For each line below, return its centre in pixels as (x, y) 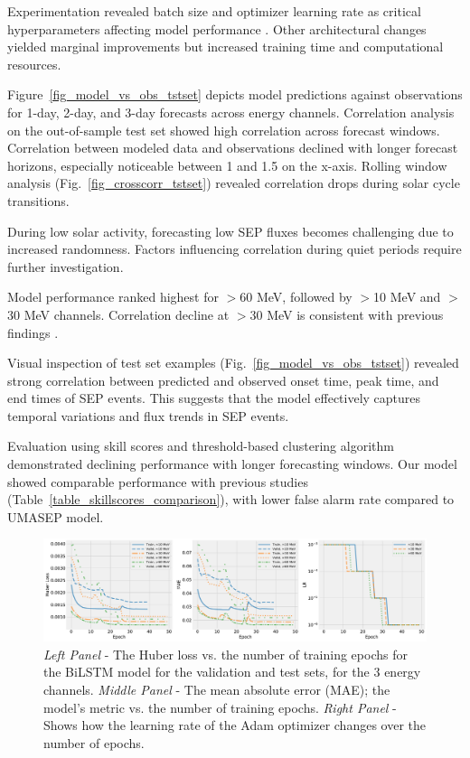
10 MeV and (407, 297)
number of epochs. (94, 742)
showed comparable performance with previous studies (158, 481)
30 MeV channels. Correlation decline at (118, 314)
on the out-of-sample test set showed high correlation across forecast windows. (224, 130)
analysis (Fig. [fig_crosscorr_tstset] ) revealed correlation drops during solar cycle (234, 183)
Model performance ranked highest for (113, 297)
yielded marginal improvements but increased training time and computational (226, 47)
